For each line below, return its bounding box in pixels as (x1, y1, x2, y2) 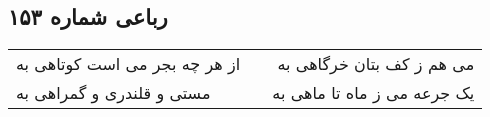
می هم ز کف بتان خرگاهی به (277, 52, 475, 76)
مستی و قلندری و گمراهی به (16, 81, 211, 105)
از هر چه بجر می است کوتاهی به (16, 52, 241, 76)
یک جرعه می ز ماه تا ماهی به (272, 81, 475, 105)
